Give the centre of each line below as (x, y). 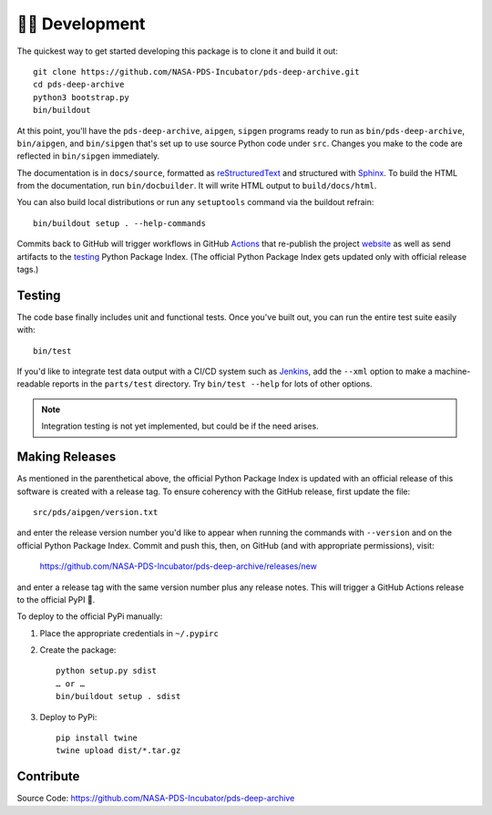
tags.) (28, 270)
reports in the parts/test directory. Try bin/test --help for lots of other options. (212, 384)
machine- (452, 371)
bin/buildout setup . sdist (118, 696)
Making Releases (67, 457)
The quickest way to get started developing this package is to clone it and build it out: (178, 51)
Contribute (48, 776)
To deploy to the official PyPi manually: (90, 616)
